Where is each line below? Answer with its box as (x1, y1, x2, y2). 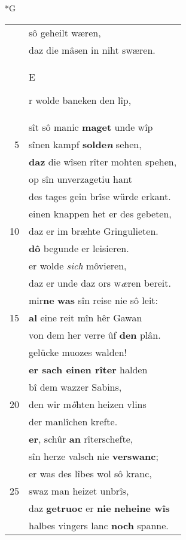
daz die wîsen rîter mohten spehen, (29, 154, 177, 168)
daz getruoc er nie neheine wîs (29, 501, 170, 515)
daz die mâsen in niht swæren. (29, 42, 155, 57)
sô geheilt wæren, (29, 25, 101, 39)
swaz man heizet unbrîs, (29, 483, 129, 498)
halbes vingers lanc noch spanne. (29, 518, 169, 532)
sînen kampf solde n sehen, (29, 137, 142, 151)
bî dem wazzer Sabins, (29, 379, 122, 394)
